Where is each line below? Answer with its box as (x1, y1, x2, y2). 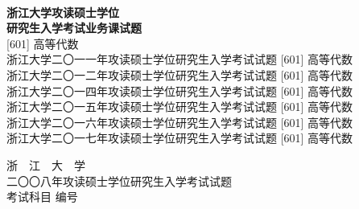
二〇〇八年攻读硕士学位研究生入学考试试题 (6, 172, 232, 189)
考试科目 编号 (6, 188, 78, 205)
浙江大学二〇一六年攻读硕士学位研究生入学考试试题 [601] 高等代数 (6, 113, 353, 130)
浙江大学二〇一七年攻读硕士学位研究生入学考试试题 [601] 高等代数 (6, 129, 353, 146)
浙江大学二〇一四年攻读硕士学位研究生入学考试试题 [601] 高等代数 (6, 82, 353, 99)
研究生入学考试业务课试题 (6, 19, 142, 36)
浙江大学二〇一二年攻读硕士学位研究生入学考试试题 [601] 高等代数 (6, 66, 353, 83)
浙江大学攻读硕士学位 (6, 3, 119, 20)
